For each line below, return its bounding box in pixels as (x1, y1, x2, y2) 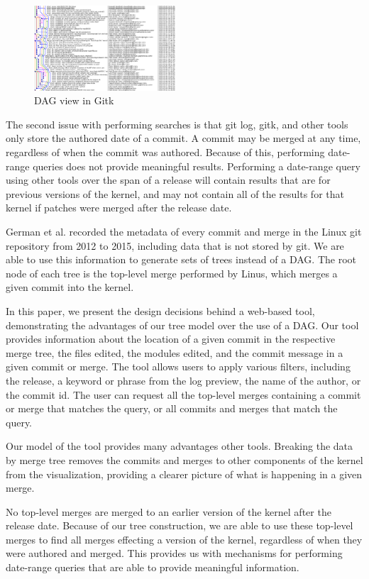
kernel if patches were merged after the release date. (6, 200, 232, 215)
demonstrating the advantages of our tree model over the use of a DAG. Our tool (6, 317, 359, 332)
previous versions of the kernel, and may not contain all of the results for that (6, 186, 344, 201)
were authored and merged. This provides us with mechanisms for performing (6, 546, 343, 561)
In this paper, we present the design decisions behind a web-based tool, (6, 303, 315, 318)
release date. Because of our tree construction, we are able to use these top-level (6, 518, 353, 533)
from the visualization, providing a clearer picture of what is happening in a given (6, 466, 363, 481)
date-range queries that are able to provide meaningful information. (6, 560, 299, 575)
